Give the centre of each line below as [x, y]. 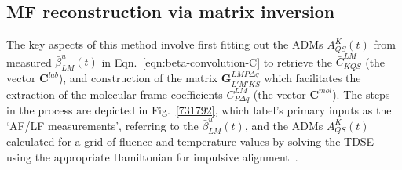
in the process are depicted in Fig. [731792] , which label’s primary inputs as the [199, 110]
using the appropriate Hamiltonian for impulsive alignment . [152, 157]
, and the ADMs [284, 125]
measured [29, 61]
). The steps [361, 94]
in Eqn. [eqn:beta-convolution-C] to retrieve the [217, 61]
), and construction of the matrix [138, 78]
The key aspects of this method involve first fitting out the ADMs [165, 44]
